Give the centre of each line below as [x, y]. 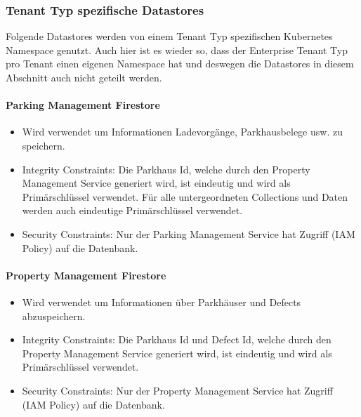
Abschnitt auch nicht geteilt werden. [84, 77]
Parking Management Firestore [83, 105]
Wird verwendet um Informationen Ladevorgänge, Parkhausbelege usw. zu [182, 132]
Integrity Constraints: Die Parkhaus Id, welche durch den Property [166, 169]
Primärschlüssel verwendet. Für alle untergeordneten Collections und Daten [185, 196]
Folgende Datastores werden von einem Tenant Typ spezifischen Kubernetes [169, 36]
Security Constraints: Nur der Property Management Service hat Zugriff [177, 390]
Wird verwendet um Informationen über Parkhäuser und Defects [162, 302]
